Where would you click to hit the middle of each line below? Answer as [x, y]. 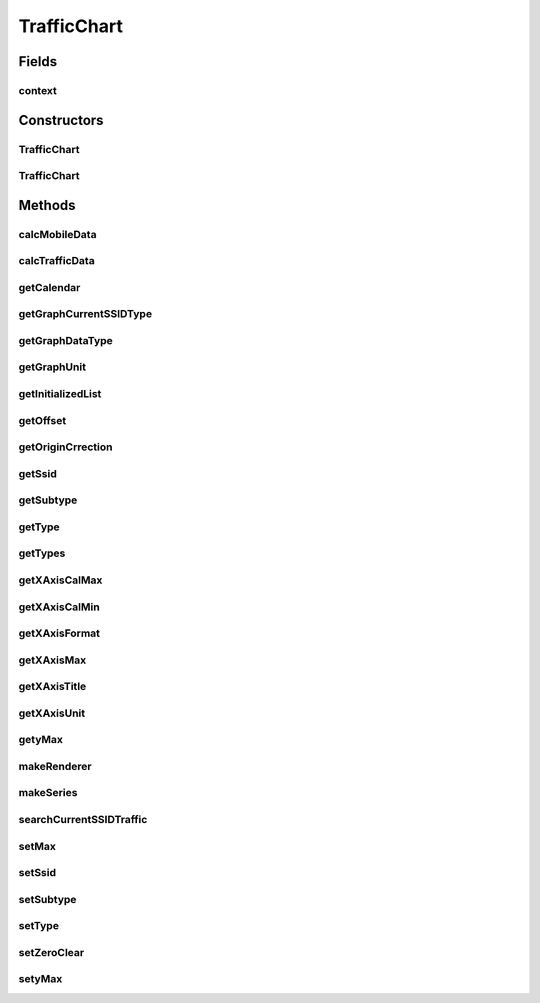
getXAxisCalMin [59, 607]
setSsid [37, 873]
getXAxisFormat [59, 633]
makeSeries [48, 793]
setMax [37, 846]
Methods [47, 205]
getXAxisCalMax [60, 580]
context [37, 90]
